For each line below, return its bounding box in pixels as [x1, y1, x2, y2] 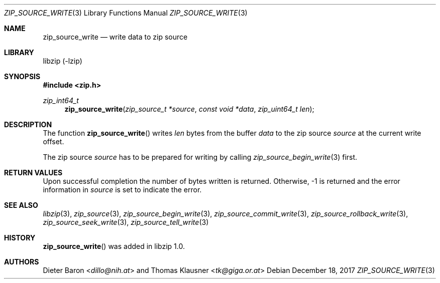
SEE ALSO [4, 201, 38, 209]
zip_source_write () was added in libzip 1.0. [43, 242, 185, 250]
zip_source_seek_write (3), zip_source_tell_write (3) [43, 218, 209, 226]
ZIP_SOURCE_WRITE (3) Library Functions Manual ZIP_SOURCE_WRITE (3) [4, 9, 248, 17]
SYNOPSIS [4, 72, 41, 81]
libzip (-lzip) [43, 57, 82, 65]
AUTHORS [4, 257, 39, 266]
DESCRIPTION [4, 120, 52, 129]
